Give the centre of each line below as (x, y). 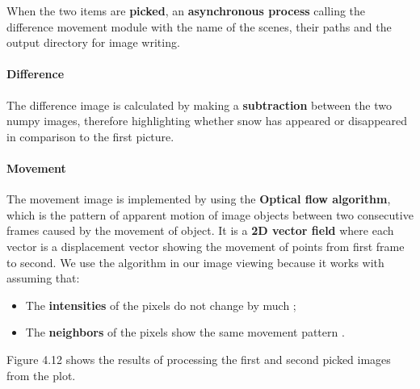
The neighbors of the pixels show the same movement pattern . (185, 332)
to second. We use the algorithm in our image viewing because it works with (195, 262)
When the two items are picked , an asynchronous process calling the (186, 10)
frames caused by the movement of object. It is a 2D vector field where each (200, 230)
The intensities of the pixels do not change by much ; (161, 305)
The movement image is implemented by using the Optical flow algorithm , (199, 199)
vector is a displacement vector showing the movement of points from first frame (206, 246)
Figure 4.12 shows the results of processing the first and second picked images (199, 359)
